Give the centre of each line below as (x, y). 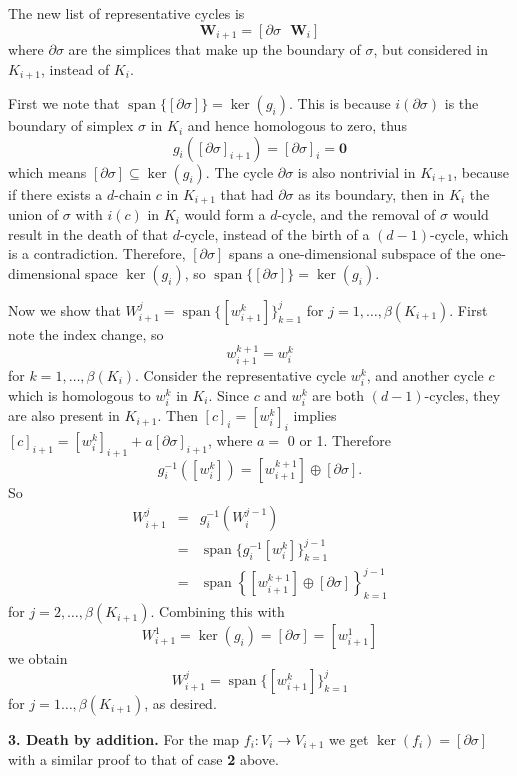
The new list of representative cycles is (126, 13)
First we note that (64, 103)
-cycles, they (462, 394)
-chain (133, 193)
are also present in (64, 415)
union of (33, 214)
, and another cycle (425, 374)
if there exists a (55, 193)
